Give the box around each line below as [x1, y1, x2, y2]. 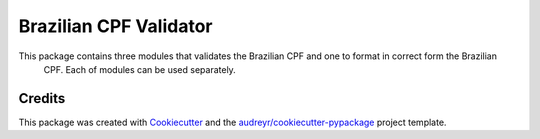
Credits [18, 90, 66, 107]
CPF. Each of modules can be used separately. [43, 63, 237, 75]
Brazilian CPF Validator [18, 15, 213, 37]
